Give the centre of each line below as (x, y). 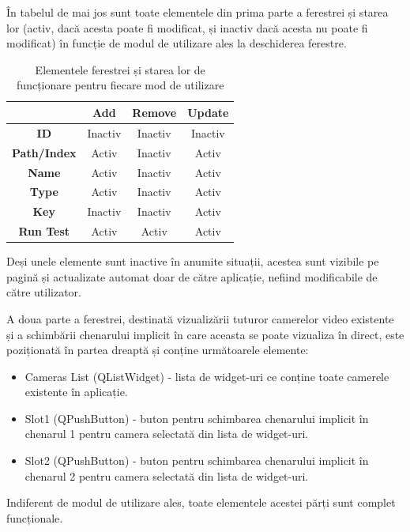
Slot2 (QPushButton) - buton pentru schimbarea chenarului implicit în (197, 460)
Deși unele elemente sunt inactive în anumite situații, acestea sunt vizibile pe (193, 261)
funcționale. (35, 517)
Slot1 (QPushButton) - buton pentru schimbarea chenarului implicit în (197, 418)
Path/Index (44, 152)
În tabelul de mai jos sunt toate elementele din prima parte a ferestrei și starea (197, 12)
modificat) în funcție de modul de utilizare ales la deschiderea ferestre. (177, 43)
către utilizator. (44, 292)
